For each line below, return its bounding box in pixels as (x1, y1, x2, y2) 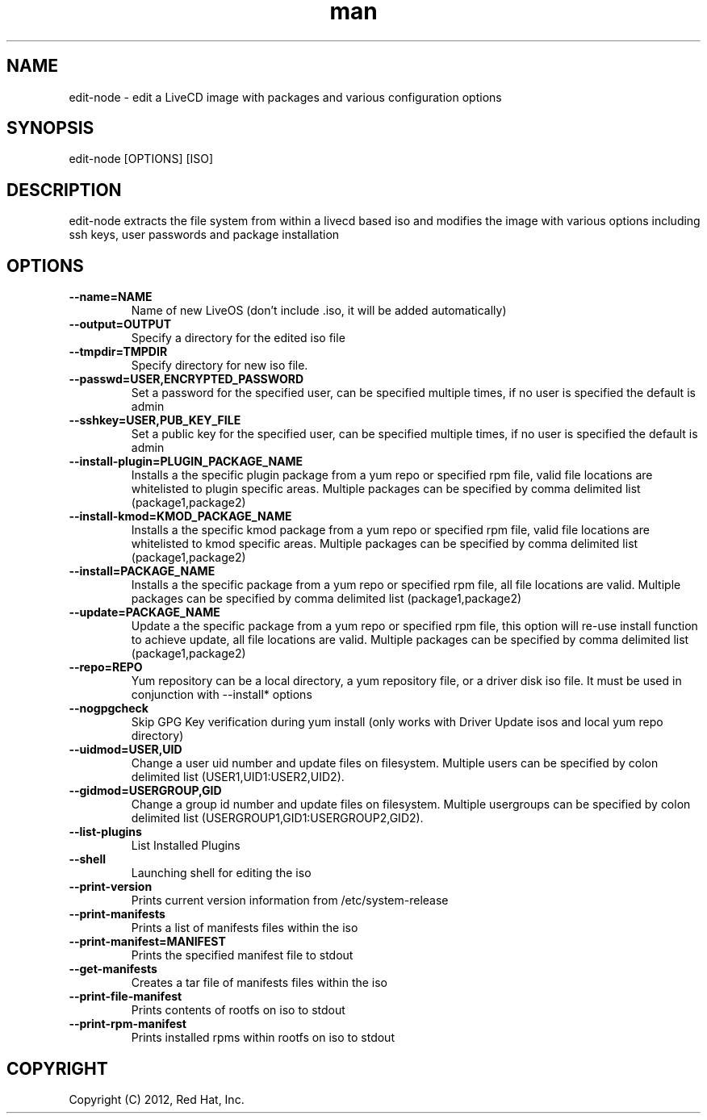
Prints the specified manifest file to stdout (131, 948, 353, 963)
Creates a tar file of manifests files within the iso (131, 976, 388, 990)
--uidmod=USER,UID (69, 742, 182, 757)
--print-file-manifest (69, 989, 182, 1004)
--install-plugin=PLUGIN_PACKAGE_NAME (69, 454, 303, 469)
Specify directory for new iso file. (131, 358, 308, 373)
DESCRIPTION (6, 179, 122, 200)
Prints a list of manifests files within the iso (131, 921, 358, 935)
